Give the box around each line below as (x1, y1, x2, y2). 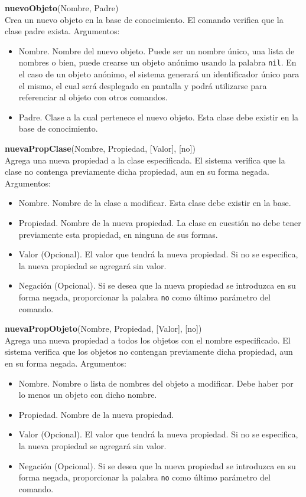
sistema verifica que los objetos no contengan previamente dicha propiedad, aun (5, 345, 293, 358)
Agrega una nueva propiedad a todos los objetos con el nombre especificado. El (5, 333, 291, 346)
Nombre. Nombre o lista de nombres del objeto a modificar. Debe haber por (18, 377, 294, 389)
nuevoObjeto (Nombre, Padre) (5, 2, 119, 14)
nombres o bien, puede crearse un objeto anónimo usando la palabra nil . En (18, 56, 297, 68)
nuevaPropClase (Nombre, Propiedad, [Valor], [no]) (5, 142, 196, 154)
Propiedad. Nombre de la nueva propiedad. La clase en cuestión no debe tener (18, 216, 301, 228)
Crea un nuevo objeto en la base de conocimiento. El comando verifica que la (5, 13, 284, 25)
